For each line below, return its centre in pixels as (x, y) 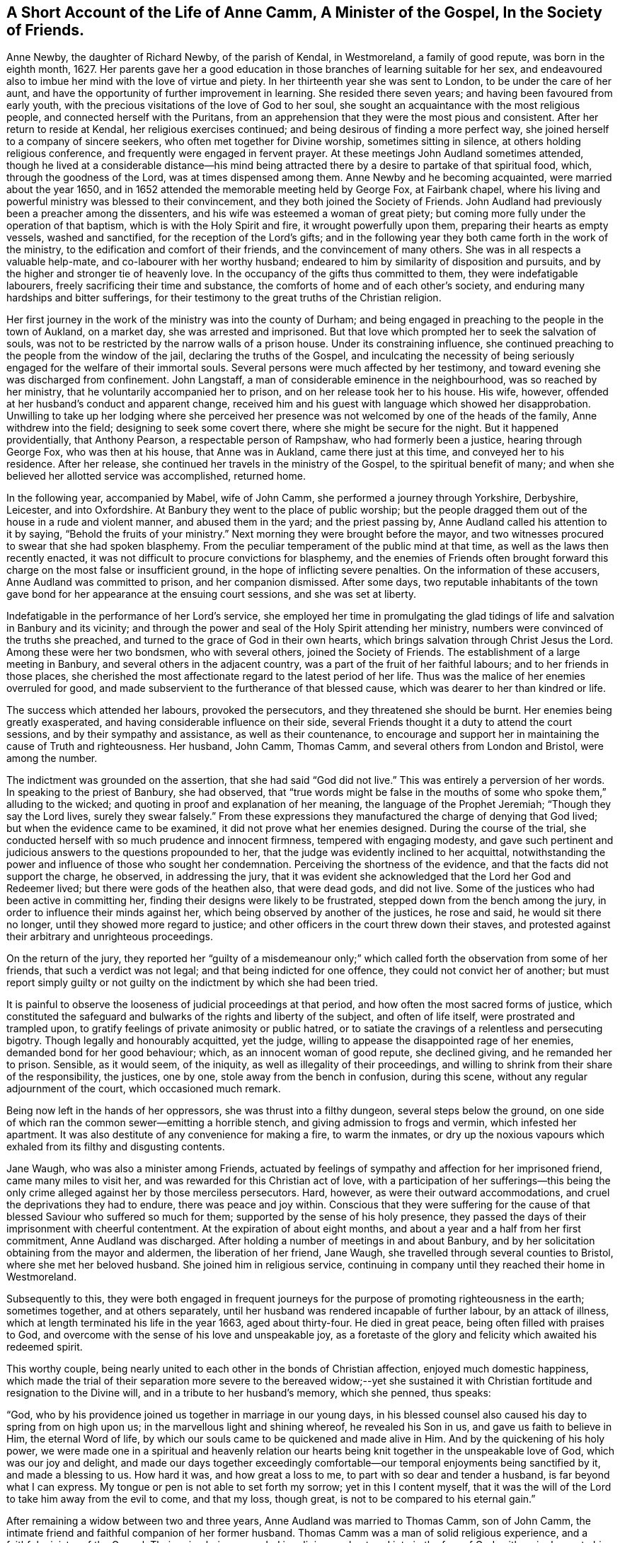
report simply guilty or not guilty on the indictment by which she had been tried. (192, 983)
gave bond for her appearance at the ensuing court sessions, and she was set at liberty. (212, 594)
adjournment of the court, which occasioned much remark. (144, 1089)
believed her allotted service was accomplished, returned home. (156, 476)
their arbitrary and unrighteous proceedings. (110, 937)
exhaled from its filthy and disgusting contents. (116, 1147)
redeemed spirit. (45, 1347)
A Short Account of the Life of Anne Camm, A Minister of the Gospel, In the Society (304, 12)
